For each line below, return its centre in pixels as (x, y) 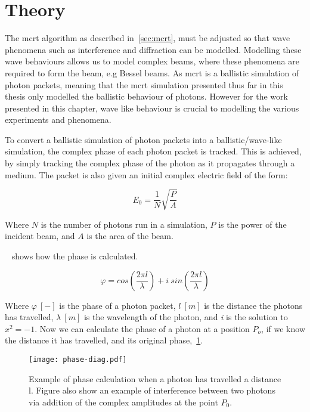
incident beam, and (40, 236)
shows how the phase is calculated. (75, 255)
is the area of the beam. (130, 236)
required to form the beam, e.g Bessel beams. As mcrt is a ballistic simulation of (152, 72)
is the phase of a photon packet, (117, 305)
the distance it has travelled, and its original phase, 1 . (104, 340)
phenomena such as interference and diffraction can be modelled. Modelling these (153, 49)
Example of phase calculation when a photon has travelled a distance (155, 378)
